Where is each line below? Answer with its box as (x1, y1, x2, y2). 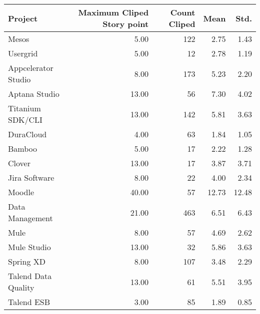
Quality (8, 282, 34, 293)
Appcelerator (8, 62, 53, 73)
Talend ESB (8, 296, 50, 308)
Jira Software (8, 172, 54, 183)
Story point (102, 18, 149, 29)
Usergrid (8, 47, 38, 59)
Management (8, 212, 53, 224)
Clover (8, 157, 30, 169)
